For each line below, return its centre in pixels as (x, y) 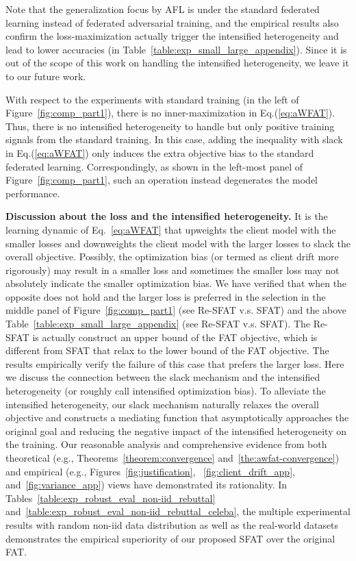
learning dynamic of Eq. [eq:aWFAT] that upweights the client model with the (171, 229)
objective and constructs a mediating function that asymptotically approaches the (177, 417)
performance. (33, 193)
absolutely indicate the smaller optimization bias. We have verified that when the (176, 283)
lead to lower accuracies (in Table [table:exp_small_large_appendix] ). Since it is (176, 49)
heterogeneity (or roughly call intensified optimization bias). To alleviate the (166, 391)
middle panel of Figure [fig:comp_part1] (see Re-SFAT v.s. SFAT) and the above (176, 310)
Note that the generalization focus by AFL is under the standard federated (163, 9)
